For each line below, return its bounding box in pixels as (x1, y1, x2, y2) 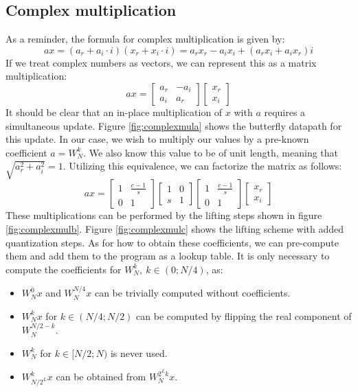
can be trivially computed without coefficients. (94, 286, 291, 300)
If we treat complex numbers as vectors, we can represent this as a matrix (5, 55, 317, 69)
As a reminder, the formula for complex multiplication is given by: (5, 32, 285, 46)
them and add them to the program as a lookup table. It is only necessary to (5, 249, 330, 263)
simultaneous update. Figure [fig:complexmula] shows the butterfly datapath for (5, 118, 342, 132)
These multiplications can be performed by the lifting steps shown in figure (5, 208, 322, 222)
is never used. (110, 345, 168, 360)
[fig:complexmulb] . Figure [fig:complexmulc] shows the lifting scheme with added (5, 221, 344, 235)
